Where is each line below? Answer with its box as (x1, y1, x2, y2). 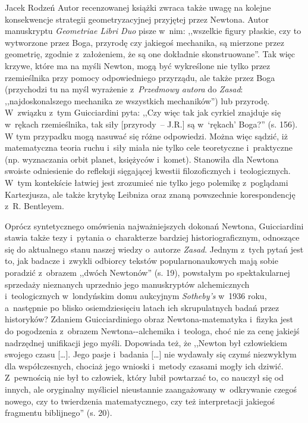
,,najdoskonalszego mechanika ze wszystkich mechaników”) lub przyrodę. (5, 94, 270, 107)
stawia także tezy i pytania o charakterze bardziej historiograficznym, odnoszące (5, 231, 300, 244)
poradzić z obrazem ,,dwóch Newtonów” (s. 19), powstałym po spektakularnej (5, 266, 290, 279)
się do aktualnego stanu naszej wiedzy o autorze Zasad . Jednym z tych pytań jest (5, 242, 304, 255)
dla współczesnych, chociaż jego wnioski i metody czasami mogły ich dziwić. (5, 359, 284, 372)
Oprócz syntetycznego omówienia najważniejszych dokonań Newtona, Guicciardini (5, 219, 304, 232)
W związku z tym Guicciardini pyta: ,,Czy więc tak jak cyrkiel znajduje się (5, 106, 281, 119)
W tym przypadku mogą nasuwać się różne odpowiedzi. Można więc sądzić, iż (5, 129, 288, 142)
